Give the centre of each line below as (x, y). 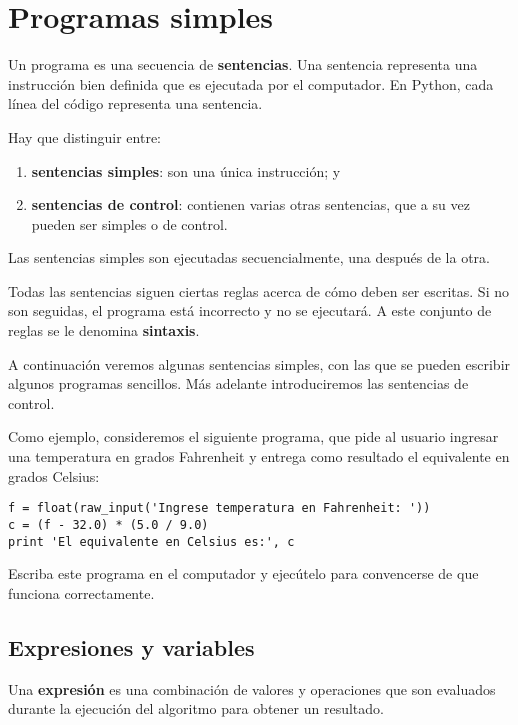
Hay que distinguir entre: (85, 136)
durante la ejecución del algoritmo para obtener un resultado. (196, 708)
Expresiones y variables (131, 646)
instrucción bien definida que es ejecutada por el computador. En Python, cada (251, 83)
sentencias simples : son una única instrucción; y (186, 170)
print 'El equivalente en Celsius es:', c (151, 541)
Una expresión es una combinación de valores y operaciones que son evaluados (252, 688)
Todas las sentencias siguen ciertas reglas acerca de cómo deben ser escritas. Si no (258, 290)
